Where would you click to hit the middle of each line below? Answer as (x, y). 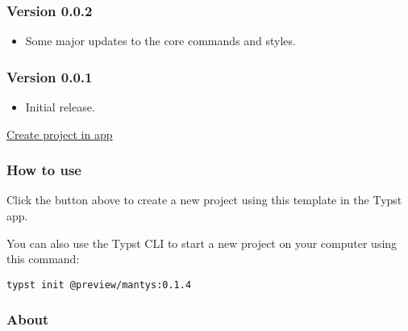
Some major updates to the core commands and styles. (160, 41)
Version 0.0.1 (50, 76)
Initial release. (60, 107)
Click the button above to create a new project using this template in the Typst (204, 200)
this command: (43, 259)
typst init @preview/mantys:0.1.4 (99, 285)
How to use (44, 170)
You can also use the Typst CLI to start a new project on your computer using (202, 243)
